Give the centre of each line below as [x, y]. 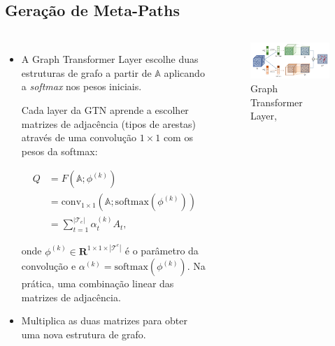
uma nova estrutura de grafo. [84, 334]
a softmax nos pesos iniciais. [81, 86]
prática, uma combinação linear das [98, 283]
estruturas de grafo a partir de [86, 72]
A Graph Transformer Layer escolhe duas [110, 59]
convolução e [49, 266]
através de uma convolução [79, 137]
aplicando [184, 72]
